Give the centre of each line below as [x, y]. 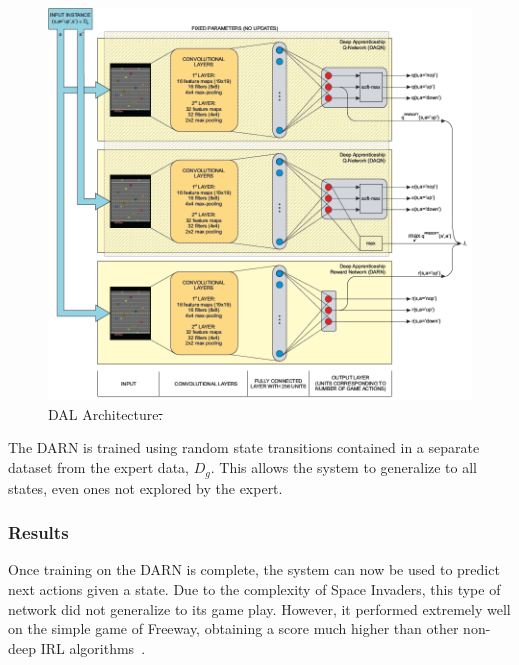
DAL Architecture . [105, 413]
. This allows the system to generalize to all [344, 467]
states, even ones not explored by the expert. [145, 487]
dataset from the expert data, [98, 467]
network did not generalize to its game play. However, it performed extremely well [259, 608]
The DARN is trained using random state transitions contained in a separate [244, 447]
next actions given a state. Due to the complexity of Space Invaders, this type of [254, 588]
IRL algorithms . [93, 647]
